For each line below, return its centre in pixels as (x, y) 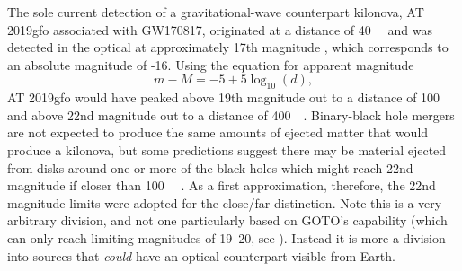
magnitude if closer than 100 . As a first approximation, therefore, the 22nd (222, 185)
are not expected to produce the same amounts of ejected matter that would (218, 132)
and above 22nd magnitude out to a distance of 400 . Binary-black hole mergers (231, 114)
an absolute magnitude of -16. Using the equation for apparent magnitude (211, 64)
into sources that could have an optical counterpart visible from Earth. (201, 255)
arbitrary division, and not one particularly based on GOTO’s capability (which (227, 220)
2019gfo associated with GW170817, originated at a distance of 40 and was (220, 29)
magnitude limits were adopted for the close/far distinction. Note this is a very (225, 202)
